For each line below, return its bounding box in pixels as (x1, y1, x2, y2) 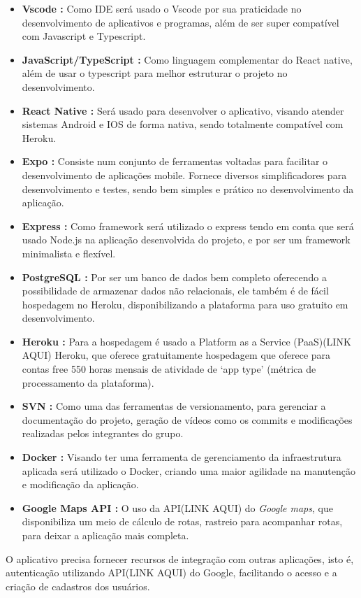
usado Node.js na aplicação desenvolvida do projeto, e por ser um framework (22, 232, 351, 247)
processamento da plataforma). (22, 375, 154, 390)
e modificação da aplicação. (22, 477, 139, 492)
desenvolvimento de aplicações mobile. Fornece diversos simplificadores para (22, 167, 347, 182)
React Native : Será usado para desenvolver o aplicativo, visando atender (22, 103, 344, 118)
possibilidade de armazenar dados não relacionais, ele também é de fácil (22, 283, 329, 298)
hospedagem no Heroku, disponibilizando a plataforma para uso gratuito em (22, 297, 348, 311)
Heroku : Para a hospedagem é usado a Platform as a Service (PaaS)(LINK (22, 334, 351, 348)
